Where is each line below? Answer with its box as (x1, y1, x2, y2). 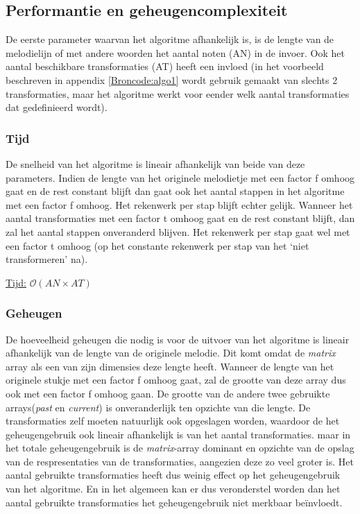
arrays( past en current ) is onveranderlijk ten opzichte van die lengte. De (6, 400, 311, 414)
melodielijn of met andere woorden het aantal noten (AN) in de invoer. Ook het (6, 45, 345, 60)
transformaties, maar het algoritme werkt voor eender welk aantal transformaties (6, 86, 350, 101)
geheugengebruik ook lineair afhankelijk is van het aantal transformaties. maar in (6, 427, 351, 441)
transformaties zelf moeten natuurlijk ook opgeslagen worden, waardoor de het (6, 413, 340, 428)
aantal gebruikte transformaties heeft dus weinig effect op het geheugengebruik (6, 468, 341, 482)
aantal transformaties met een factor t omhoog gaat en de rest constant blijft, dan (6, 211, 355, 225)
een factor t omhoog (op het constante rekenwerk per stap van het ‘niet (6, 238, 309, 252)
